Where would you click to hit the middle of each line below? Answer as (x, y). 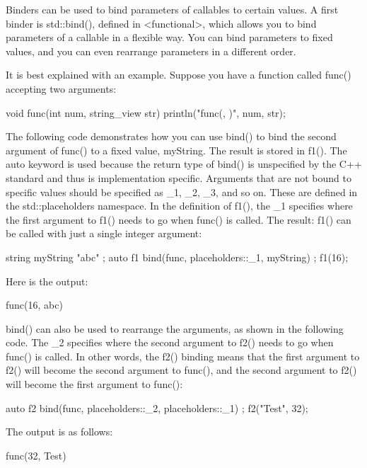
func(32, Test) (36, 455)
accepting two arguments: (61, 88)
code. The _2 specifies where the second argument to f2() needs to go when (170, 342)
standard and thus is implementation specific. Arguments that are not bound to (179, 177)
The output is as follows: (59, 432)
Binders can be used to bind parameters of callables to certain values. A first (172, 9)
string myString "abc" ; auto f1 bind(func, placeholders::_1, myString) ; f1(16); (177, 257)
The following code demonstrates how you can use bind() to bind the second (171, 136)
